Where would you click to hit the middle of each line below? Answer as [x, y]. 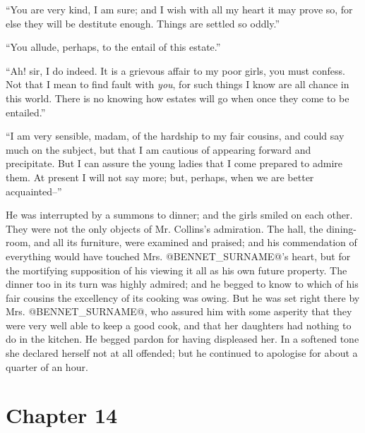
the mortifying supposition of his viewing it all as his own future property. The [176, 270]
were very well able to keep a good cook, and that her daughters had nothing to [179, 325]
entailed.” [26, 112]
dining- [341, 228]
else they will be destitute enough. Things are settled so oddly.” [143, 23]
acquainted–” [34, 191]
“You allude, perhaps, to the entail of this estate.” [113, 47]
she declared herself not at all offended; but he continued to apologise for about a [182, 353]
